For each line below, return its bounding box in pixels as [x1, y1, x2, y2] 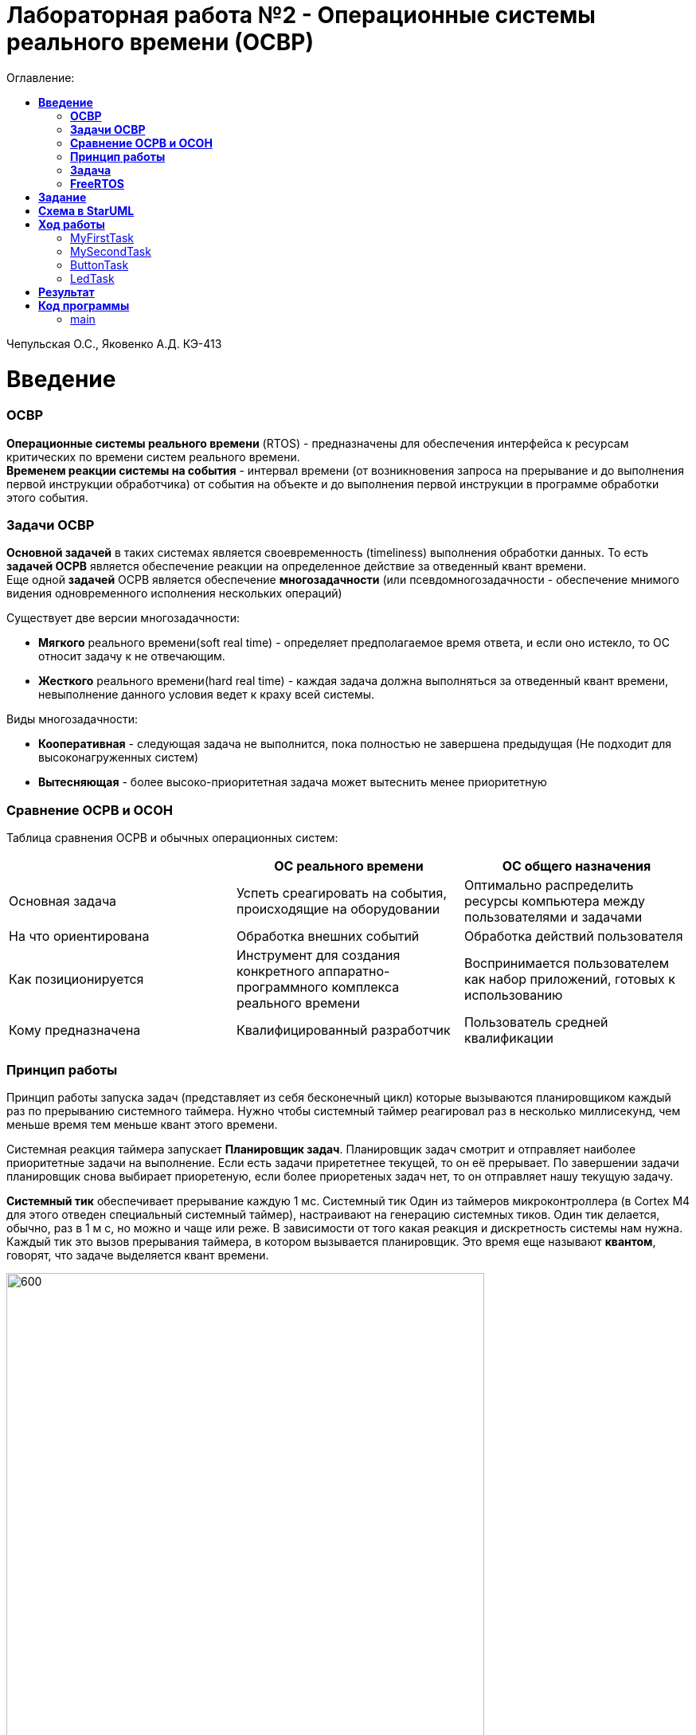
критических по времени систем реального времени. [6, 449, 300, 464]
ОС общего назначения [502, 858, 651, 875]
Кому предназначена [9, 1022, 141, 1039]
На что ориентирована [9, 928, 150, 945]
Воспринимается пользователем [463, 955, 670, 972]
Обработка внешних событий [236, 928, 420, 945]
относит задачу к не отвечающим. [38, 649, 225, 664]
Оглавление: [6, 70, 75, 84]
